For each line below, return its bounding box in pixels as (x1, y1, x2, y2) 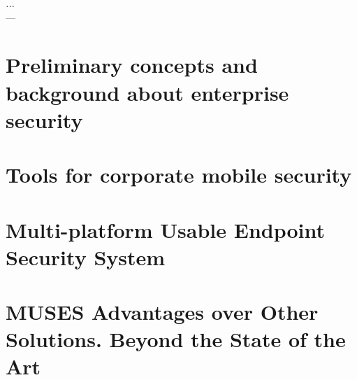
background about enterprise (6, 78, 289, 106)
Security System (6, 242, 166, 271)
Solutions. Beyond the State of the (6, 325, 346, 353)
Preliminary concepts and (6, 50, 258, 79)
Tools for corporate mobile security (6, 160, 352, 189)
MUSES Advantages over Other (6, 297, 319, 326)
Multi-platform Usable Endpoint (6, 215, 326, 244)
